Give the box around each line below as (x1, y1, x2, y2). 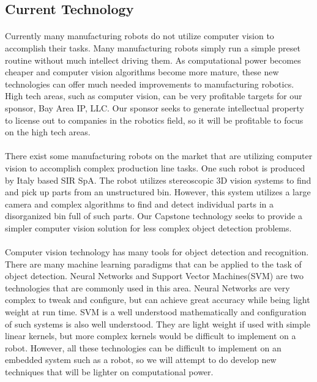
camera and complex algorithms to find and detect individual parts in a (5, 197, 274, 210)
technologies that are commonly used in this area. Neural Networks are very (5, 281, 290, 294)
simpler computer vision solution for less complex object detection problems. (5, 221, 292, 234)
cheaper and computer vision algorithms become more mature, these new (5, 66, 279, 78)
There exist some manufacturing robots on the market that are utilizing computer (5, 149, 313, 162)
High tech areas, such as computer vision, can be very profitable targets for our (5, 89, 302, 102)
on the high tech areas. (5, 125, 91, 138)
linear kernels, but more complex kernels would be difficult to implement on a (5, 329, 296, 342)
